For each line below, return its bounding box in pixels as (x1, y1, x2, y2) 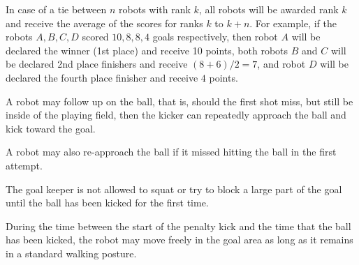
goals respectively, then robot (152, 29, 278, 44)
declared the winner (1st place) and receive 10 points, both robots (6, 43, 288, 57)
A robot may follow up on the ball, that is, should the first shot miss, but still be (6, 93, 353, 108)
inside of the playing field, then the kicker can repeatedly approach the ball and (6, 107, 346, 122)
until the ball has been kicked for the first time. (6, 195, 209, 210)
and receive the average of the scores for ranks (6, 15, 203, 30)
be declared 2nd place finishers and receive (6, 56, 188, 71)
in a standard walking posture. (6, 245, 137, 260)
